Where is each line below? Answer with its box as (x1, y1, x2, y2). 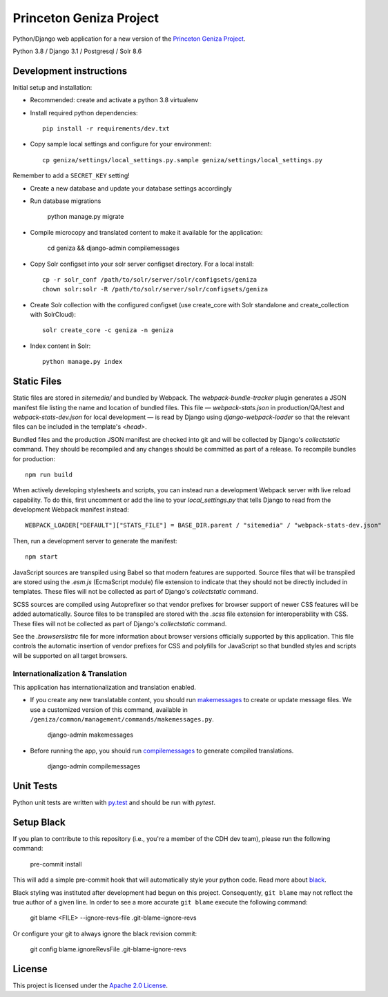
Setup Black (12, 816, 66, 828)
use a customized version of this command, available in (30, 705, 188, 714)
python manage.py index (42, 358, 123, 366)
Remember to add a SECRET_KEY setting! (12, 171, 130, 180)
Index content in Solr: (30, 342, 91, 350)
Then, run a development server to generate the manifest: (12, 536, 177, 545)
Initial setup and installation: (12, 83, 93, 91)
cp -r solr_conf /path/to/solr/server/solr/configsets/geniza (42, 275, 258, 283)
